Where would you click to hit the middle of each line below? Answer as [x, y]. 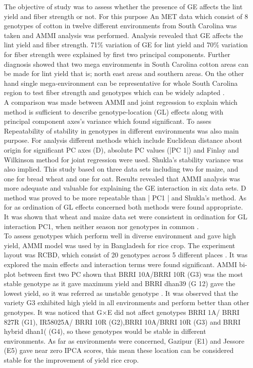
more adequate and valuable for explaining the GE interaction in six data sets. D [125, 188]
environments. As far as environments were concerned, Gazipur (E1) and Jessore [124, 340]
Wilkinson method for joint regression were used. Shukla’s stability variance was [124, 159]
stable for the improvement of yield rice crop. [71, 359]
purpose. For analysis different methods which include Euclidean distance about [123, 140]
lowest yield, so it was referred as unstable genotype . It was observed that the [121, 293]
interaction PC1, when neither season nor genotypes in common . [101, 226]
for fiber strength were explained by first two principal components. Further [117, 54]
